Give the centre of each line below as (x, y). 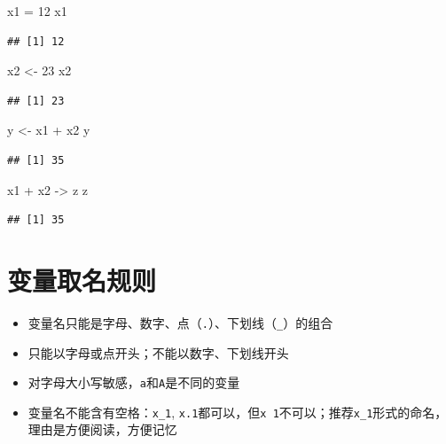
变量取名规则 (82, 280)
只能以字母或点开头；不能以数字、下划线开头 (158, 352)
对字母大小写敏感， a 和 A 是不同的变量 (134, 382)
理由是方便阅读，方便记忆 (102, 429)
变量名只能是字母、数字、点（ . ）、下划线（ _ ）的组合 (180, 322)
